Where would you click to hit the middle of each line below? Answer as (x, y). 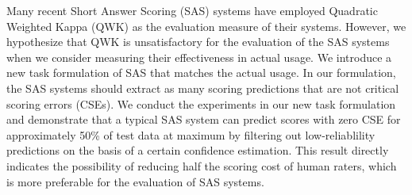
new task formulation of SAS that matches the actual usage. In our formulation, (201, 73)
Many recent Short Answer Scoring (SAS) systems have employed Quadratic (192, 10)
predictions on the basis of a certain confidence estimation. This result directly (198, 150)
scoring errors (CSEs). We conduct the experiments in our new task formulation (201, 103)
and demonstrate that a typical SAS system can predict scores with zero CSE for (204, 119)
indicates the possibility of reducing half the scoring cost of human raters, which (202, 165)
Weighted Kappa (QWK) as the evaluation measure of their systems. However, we (206, 26)
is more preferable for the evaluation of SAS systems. (135, 181)
